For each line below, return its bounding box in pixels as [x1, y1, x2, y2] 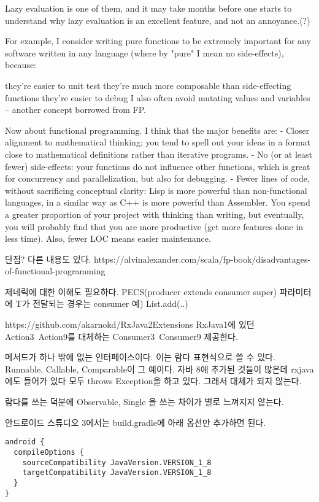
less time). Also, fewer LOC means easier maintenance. [5, 232, 211, 245]
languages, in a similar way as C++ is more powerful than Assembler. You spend [5, 196, 310, 209]
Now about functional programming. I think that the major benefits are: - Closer [5, 123, 310, 136]
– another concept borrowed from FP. [5, 103, 147, 116]
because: [5, 58, 37, 71]
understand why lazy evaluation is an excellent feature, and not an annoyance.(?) [5, 14, 310, 26]
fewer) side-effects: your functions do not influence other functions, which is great [5, 160, 310, 172]
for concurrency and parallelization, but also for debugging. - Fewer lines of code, [5, 172, 310, 185]
